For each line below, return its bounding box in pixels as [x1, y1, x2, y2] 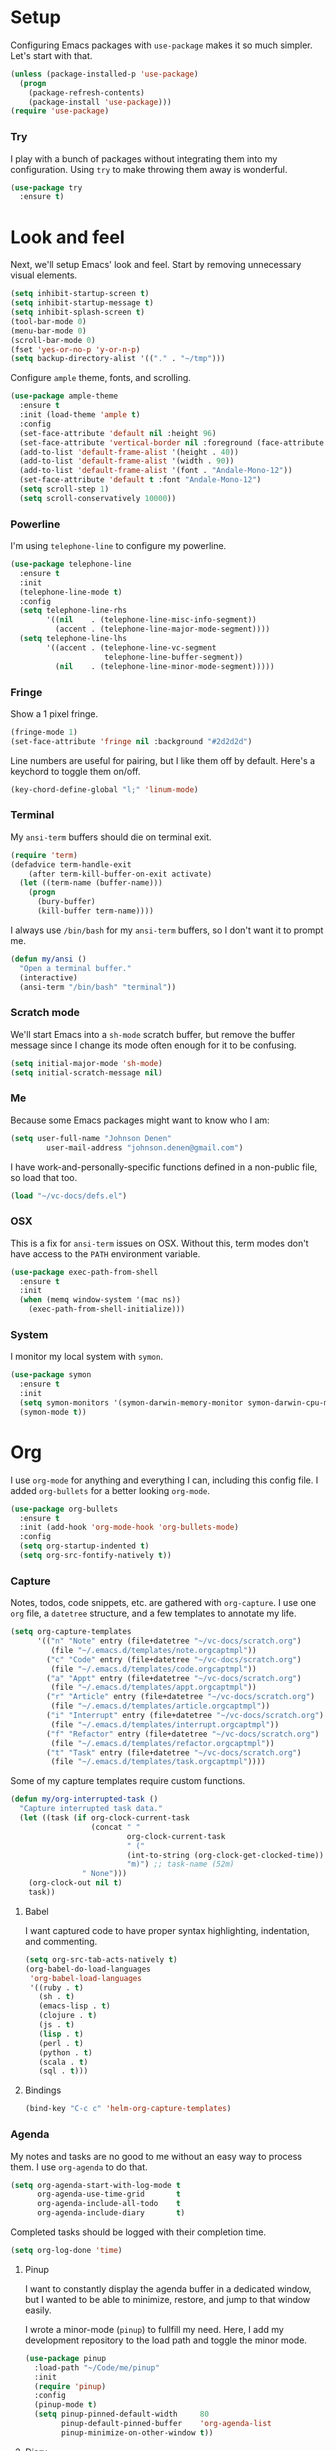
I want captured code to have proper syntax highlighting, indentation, [24, 1924, 310, 1936]
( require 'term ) [10, 850, 78, 860]
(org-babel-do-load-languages [24, 1964, 152, 1974]
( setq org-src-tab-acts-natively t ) [24, 1954, 178, 1965]
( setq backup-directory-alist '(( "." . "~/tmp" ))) [10, 354, 226, 364]
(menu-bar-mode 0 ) [10, 326, 87, 336]
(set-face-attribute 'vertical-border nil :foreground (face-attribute [19, 437, 325, 448]
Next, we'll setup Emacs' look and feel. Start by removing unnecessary [10, 259, 302, 271]
